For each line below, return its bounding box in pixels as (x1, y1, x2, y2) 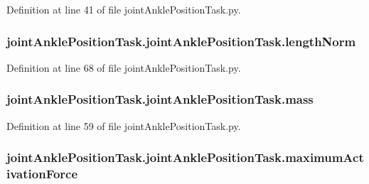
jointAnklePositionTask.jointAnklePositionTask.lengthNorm (6, 32, 356, 50)
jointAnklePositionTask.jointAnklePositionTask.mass (6, 90, 314, 108)
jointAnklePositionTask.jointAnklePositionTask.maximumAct (6, 148, 364, 166)
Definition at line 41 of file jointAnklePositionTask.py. (6, 2, 241, 16)
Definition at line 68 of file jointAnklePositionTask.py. (6, 60, 241, 75)
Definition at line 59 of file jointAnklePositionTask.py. (6, 118, 241, 133)
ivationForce (6, 165, 78, 183)
